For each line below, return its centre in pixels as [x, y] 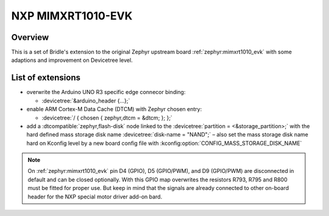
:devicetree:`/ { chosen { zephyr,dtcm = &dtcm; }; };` [107, 118]
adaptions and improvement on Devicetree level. [72, 60]
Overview [30, 37]
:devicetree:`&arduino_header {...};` [86, 101]
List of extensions [46, 78]
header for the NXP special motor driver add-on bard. [95, 197]
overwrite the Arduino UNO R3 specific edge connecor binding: [106, 92]
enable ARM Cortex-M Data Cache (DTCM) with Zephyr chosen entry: [114, 109]
